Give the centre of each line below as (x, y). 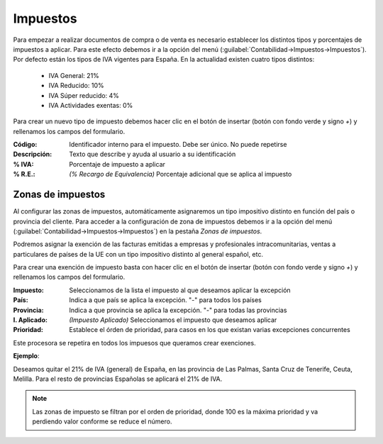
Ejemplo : (26, 356)
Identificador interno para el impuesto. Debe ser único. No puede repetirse (178, 145)
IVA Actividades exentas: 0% (91, 105)
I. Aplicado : (30, 320)
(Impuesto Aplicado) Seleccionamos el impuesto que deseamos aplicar (173, 320)
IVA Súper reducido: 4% (84, 95)
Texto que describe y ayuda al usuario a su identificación (152, 154)
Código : (25, 145)
